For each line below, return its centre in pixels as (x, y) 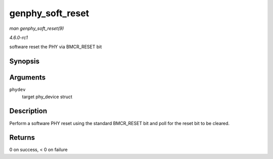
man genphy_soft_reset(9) (37, 28)
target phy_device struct (47, 97)
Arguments (28, 78)
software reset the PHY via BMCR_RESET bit (56, 47)
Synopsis (25, 62)
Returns (22, 137)
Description (28, 111)
